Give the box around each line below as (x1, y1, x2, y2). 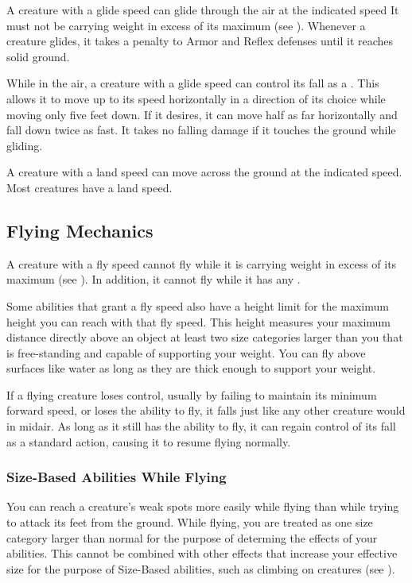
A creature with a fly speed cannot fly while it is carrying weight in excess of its (6, 255, 397, 272)
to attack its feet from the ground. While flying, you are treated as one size (6, 514, 373, 531)
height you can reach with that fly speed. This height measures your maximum (6, 313, 391, 330)
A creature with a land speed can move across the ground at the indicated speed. (6, 164, 402, 180)
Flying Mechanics (6, 218, 154, 242)
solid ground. (6, 48, 70, 64)
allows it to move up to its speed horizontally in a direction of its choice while (6, 90, 386, 106)
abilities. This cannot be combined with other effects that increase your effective (6, 545, 398, 562)
